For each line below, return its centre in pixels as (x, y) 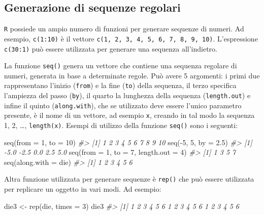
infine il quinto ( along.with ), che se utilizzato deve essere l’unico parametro (123, 105)
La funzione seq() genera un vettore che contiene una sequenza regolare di (121, 66)
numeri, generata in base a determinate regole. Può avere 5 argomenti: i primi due (132, 75)
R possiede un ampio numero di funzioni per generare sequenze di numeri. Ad (124, 29)
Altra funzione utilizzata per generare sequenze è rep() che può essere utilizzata (129, 179)
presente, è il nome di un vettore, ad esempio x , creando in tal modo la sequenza (129, 115)
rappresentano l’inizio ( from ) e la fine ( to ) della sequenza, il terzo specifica (120, 85)
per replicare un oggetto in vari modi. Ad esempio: (83, 189)
